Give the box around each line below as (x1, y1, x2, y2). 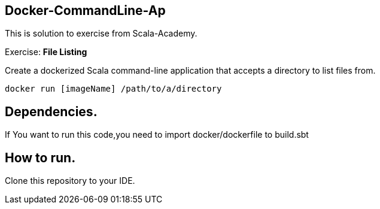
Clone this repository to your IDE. (5, 175, 135, 186)
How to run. (5, 150, 76, 165)
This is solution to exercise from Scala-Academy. (5, 28, 197, 39)
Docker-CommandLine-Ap (5, 3, 166, 18)
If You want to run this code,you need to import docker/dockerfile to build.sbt (5, 129, 309, 140)
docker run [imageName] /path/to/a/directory (5, 84, 222, 94)
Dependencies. (5, 104, 98, 119)
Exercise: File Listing (5, 47, 87, 57)
